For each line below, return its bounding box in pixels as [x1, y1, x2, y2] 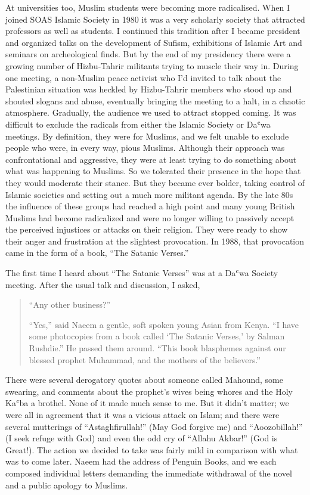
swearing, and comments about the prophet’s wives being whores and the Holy [5, 385, 293, 397]
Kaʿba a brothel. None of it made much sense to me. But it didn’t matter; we [5, 397, 289, 409]
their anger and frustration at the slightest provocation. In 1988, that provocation [5, 234, 305, 247]
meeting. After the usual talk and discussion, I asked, [5, 278, 200, 290]
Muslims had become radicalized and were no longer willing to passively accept [5, 211, 294, 224]
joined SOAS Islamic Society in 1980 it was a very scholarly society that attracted [5, 13, 305, 25]
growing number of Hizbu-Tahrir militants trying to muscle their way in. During [5, 59, 299, 72]
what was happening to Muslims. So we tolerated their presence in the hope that [5, 165, 301, 177]
